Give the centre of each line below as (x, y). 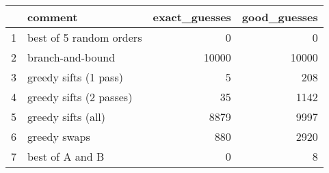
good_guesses (280, 17)
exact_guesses (192, 17)
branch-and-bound (71, 57)
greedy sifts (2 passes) (80, 97)
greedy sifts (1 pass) (75, 77)
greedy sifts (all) (67, 117)
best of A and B (66, 156)
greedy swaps (59, 136)
